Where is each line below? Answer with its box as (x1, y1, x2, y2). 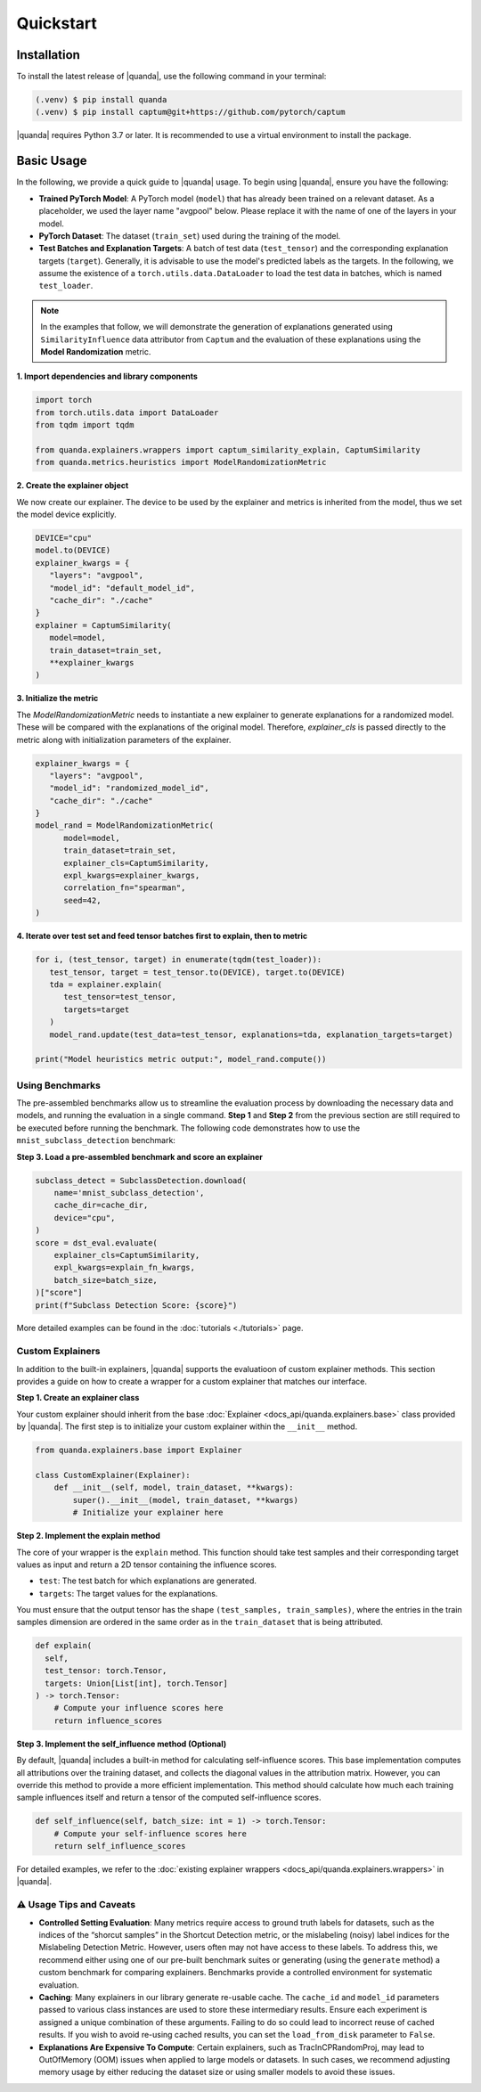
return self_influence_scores (53, 1841, 186, 1851)
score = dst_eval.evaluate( (35, 1238, 158, 1247)
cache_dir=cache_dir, (53, 1200, 149, 1211)
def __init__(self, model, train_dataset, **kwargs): (53, 1483, 294, 1492)
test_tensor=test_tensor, (63, 992, 177, 1002)
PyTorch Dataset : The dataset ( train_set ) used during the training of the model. (38, 230, 341, 241)
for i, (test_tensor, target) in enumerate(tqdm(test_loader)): (35, 954, 322, 965)
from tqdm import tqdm (35, 420, 135, 430)
